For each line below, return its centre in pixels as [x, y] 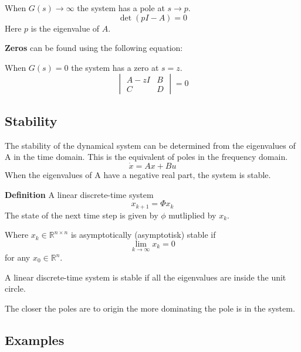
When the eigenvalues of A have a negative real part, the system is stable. [138, 174]
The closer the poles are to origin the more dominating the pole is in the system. [150, 308]
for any [18, 257]
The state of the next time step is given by [82, 215]
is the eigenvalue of [65, 28]
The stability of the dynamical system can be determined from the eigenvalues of [150, 145]
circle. [15, 288]
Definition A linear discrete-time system [79, 194]
